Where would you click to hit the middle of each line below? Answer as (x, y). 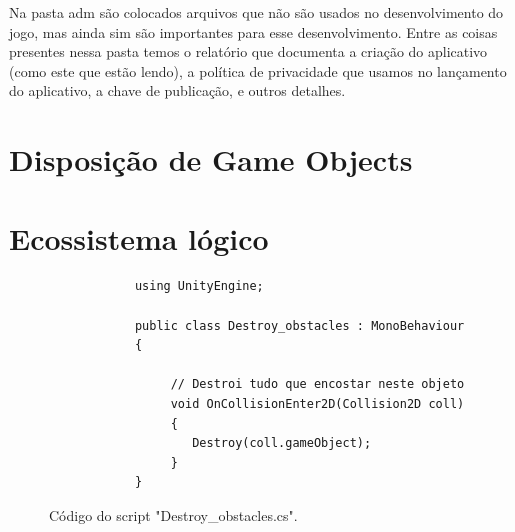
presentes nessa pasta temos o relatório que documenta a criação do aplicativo (248, 51)
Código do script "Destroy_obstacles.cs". (173, 515)
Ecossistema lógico (139, 237)
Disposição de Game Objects (211, 159)
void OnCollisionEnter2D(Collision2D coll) (317, 404)
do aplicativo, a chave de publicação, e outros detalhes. (177, 90)
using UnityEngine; (199, 286)
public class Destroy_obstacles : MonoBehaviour (299, 325)
